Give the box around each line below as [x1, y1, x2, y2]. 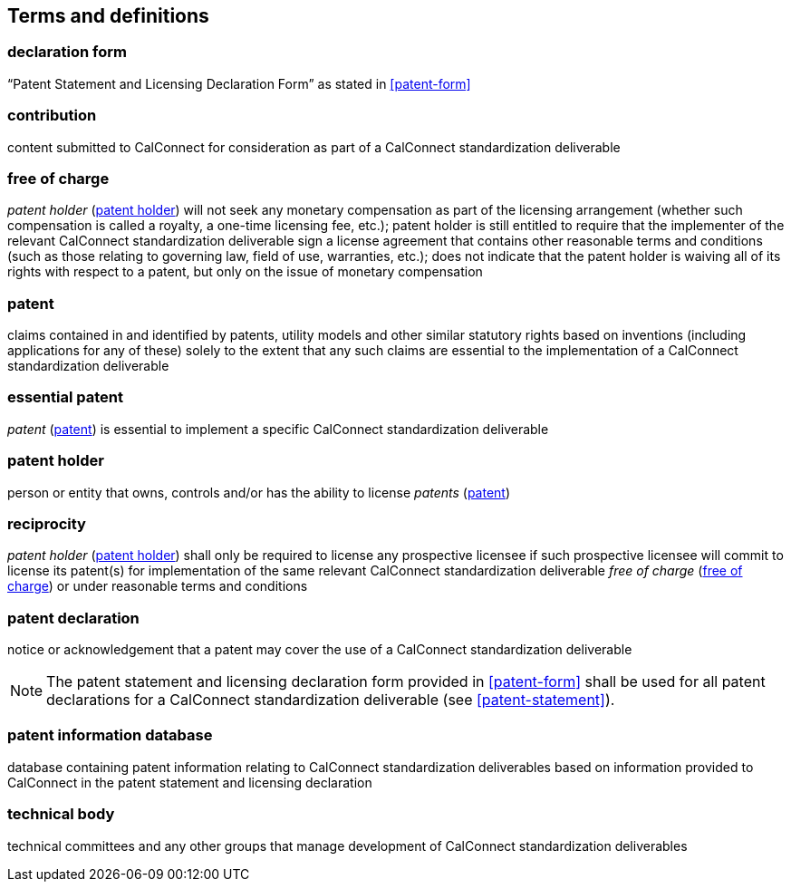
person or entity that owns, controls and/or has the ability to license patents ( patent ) [7, 484, 511, 500]
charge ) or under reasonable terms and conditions [7, 578, 308, 594]
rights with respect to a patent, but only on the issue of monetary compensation [7, 264, 483, 280]
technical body [7, 805, 115, 824]
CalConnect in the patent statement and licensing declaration [7, 774, 372, 790]
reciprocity [7, 514, 86, 533]
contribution [7, 106, 97, 125]
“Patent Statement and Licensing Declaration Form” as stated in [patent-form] [7, 75, 471, 92]
